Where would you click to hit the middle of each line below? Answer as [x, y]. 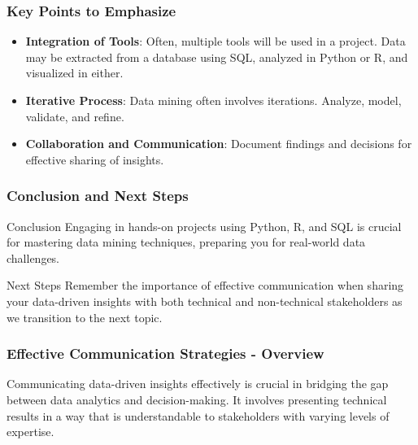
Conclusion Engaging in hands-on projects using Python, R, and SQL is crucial [204, 226]
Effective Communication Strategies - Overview [165, 353]
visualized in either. [74, 73]
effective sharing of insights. [95, 159]
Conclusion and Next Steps [98, 196]
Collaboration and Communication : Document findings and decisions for [219, 144]
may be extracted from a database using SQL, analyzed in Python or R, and [217, 57]
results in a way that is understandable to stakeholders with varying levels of [198, 415]
